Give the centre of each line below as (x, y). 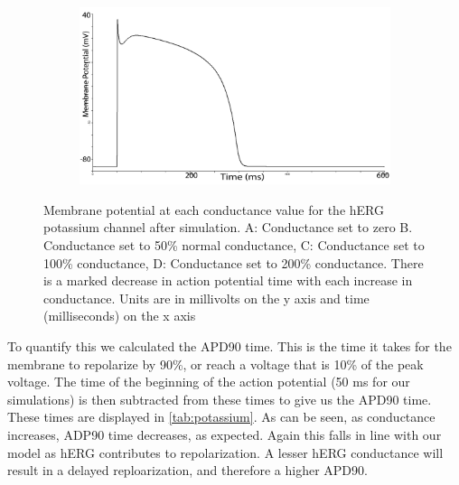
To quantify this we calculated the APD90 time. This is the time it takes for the (229, 345)
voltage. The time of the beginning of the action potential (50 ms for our (209, 382)
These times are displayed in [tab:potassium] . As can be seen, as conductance (221, 417)
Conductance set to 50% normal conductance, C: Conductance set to (234, 244)
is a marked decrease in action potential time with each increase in (228, 280)
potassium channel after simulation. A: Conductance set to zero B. (228, 227)
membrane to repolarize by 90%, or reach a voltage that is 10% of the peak (215, 364)
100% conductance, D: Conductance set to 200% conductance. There (234, 262)
